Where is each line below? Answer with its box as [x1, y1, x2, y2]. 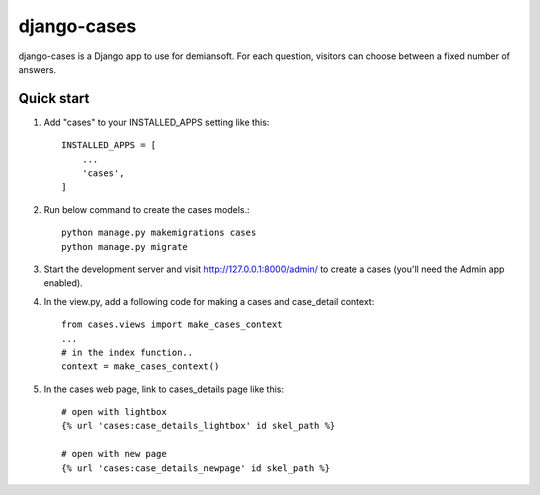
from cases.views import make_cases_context [61, 319, 284, 330]
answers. [18, 63, 57, 75]
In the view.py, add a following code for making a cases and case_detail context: [43, 295, 375, 307]
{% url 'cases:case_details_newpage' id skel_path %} [61, 462, 330, 474]
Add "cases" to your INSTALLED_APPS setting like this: [43, 116, 270, 128]
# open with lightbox [61, 406, 167, 418]
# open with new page [61, 448, 167, 460]
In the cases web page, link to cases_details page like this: [43, 383, 285, 395]
